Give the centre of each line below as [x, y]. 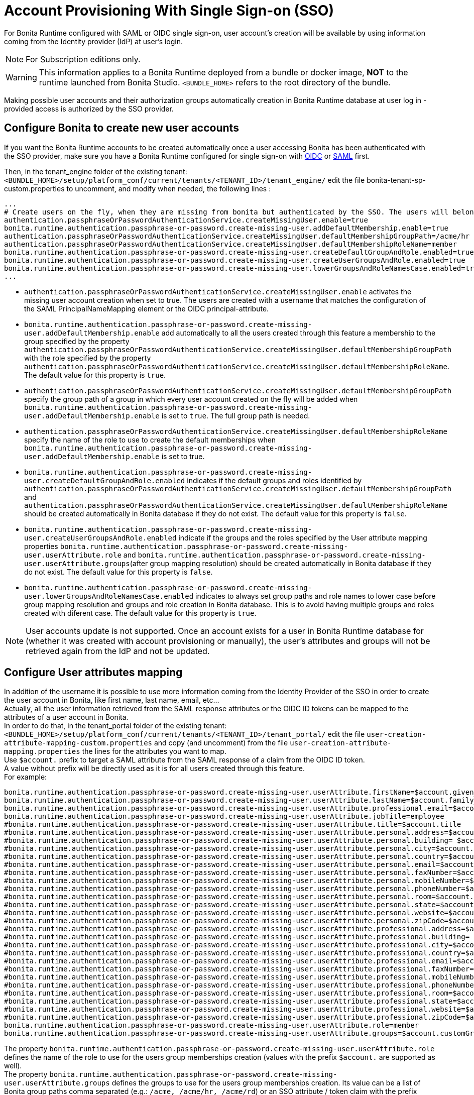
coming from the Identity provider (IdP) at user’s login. [94, 41]
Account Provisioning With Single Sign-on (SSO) [169, 11]
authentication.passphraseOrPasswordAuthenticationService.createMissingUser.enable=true [186, 220]
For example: [26, 777]
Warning [21, 77]
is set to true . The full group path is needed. [236, 415]
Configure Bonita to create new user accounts [122, 128]
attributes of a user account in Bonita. [66, 717]
